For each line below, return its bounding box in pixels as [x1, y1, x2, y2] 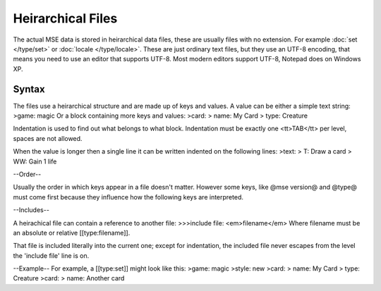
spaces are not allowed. [13, 134, 83, 142]
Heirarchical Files [13, 11, 118, 26]
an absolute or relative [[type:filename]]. [13, 228, 131, 237]
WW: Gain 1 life [13, 157, 57, 166]
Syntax [13, 83, 45, 95]
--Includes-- [13, 206, 49, 214]
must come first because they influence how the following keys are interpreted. [13, 192, 243, 201]
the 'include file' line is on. [13, 251, 90, 260]
